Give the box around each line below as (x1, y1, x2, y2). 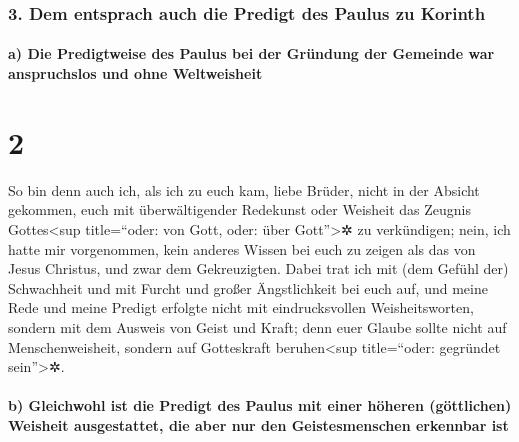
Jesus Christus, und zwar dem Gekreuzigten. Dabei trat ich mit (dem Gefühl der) (8, 258, 509, 279)
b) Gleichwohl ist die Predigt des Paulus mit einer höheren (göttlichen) (8, 395, 512, 416)
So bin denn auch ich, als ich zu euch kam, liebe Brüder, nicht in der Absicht (8, 179, 480, 200)
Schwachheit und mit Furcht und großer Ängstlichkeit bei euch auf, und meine (8, 277, 488, 298)
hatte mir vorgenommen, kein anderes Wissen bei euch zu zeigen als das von (8, 238, 476, 259)
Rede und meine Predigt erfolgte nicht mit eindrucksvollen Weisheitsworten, (8, 297, 474, 318)
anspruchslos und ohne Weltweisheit (8, 63, 263, 84)
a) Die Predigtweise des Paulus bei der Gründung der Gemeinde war (8, 43, 495, 64)
